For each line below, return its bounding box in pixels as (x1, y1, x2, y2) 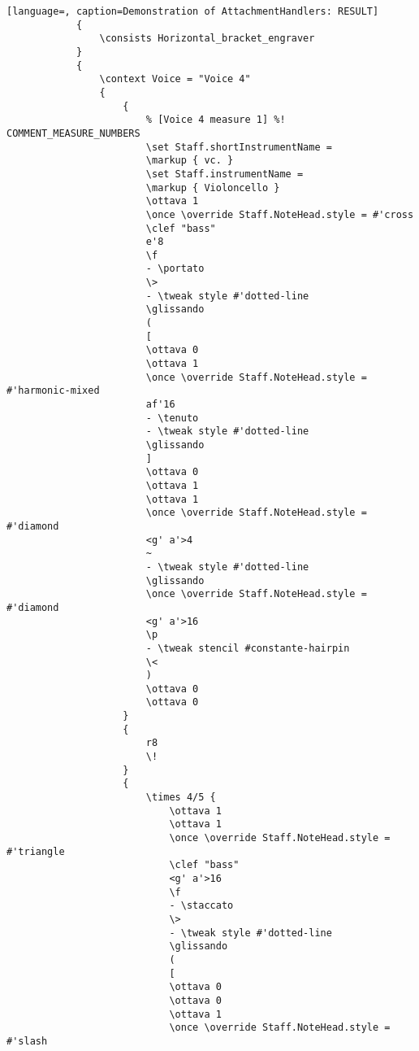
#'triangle (6, 845, 65, 857)
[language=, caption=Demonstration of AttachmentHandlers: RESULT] (6, 6, 379, 17)
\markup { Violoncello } (145, 181, 280, 194)
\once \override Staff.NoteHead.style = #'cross (145, 208, 414, 220)
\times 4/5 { (145, 792, 216, 804)
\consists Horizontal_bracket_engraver (99, 33, 315, 45)
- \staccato (169, 900, 234, 912)
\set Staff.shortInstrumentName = (145, 141, 332, 153)
